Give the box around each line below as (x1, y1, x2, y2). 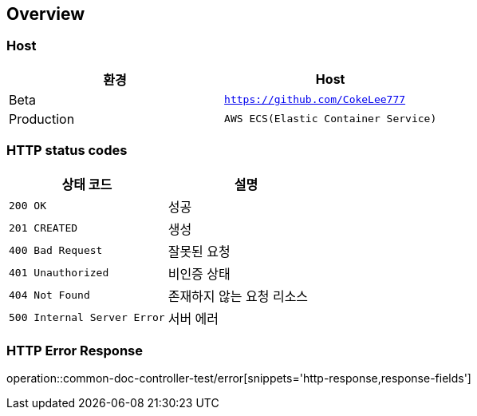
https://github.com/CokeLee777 (224, 93, 406, 106)
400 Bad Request (9, 244, 103, 257)
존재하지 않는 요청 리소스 (168, 287, 309, 304)
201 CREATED (9, 222, 78, 235)
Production (9, 110, 75, 127)
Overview (6, 4, 85, 24)
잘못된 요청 (168, 243, 231, 260)
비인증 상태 (168, 265, 231, 282)
